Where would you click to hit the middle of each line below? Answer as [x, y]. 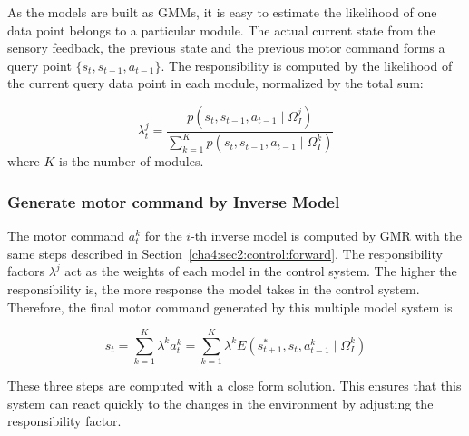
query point [39, 65]
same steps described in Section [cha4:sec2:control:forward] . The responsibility [225, 253]
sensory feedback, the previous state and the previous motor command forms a [226, 48]
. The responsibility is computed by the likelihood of [307, 65]
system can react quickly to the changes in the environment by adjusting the [220, 403]
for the [163, 236]
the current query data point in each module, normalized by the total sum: [215, 83]
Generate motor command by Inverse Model [174, 201]
